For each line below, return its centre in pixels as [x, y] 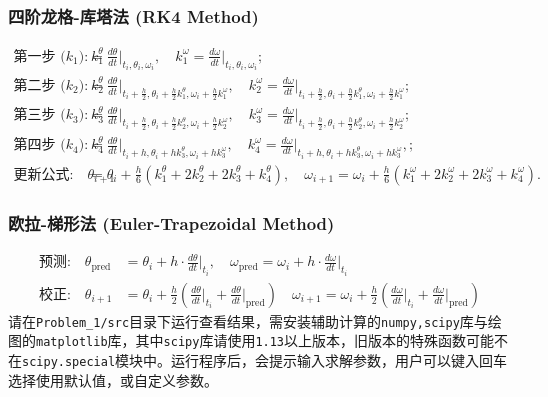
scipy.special [69, 362]
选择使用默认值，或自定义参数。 [113, 379]
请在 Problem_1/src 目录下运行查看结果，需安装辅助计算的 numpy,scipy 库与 [248, 320]
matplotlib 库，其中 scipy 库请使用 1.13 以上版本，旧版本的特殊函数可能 [265, 340]
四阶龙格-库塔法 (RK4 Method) [133, 15]
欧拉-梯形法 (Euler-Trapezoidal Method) [171, 222]
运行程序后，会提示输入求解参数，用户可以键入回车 [339, 360]
